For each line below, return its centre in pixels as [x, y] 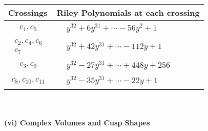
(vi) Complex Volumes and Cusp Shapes [77, 122]
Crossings [28, 12]
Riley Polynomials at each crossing [128, 12]
